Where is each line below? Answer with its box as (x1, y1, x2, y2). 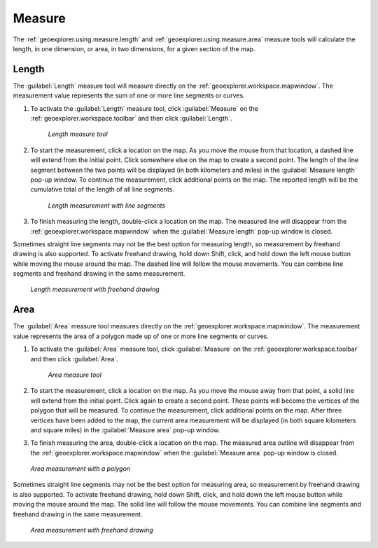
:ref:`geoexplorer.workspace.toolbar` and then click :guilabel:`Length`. (30, 114, 232, 123)
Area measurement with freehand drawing (30, 526, 153, 535)
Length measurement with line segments (48, 201, 166, 210)
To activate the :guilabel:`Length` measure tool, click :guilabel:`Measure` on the (30, 104, 258, 112)
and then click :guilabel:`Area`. (30, 354, 118, 363)
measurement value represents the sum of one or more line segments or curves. (13, 91, 245, 100)
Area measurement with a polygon (30, 465, 131, 473)
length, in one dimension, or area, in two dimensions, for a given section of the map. (13, 44, 255, 53)
